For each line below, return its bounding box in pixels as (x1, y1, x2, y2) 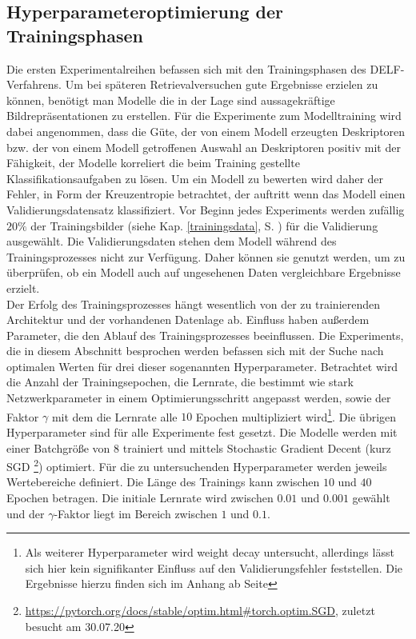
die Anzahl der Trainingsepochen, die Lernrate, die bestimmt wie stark (6, 373, 354, 390)
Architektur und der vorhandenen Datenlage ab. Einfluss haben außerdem (6, 311, 370, 328)
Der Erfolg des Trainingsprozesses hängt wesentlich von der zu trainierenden (6, 295, 381, 312)
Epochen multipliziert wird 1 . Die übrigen (195, 405, 397, 425)
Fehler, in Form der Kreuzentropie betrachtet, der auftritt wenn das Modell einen (6, 186, 406, 202)
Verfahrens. (6, 76, 62, 93)
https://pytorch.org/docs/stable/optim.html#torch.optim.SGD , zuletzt (25, 601, 375, 618)
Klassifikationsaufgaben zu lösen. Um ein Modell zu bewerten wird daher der (6, 170, 384, 186)
